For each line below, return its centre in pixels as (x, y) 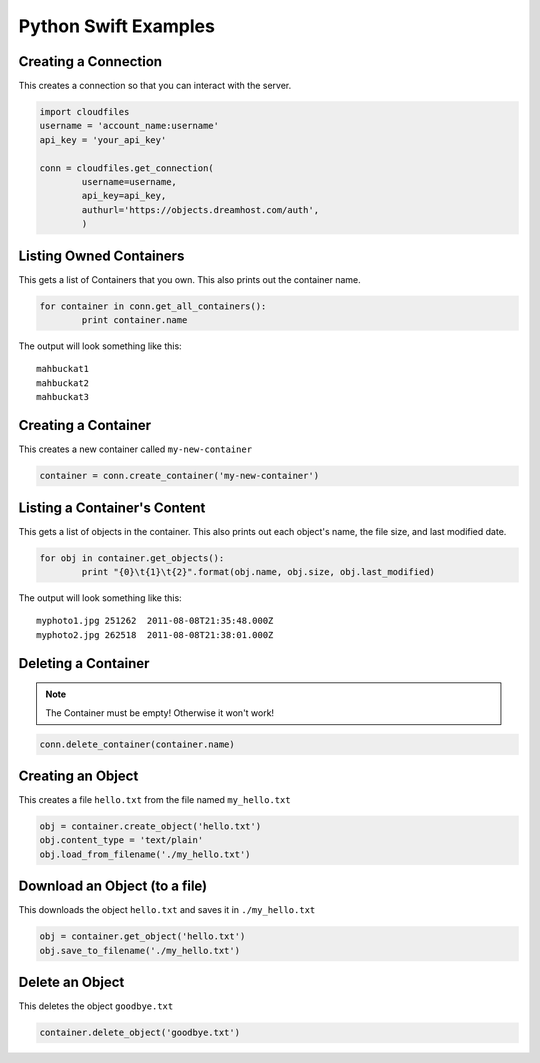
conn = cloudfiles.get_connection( (126, 168)
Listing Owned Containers (101, 255)
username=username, (129, 181)
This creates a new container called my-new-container (135, 449)
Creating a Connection (90, 61)
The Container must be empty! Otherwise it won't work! (160, 712)
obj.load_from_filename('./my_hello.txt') (145, 854)
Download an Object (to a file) (113, 886)
